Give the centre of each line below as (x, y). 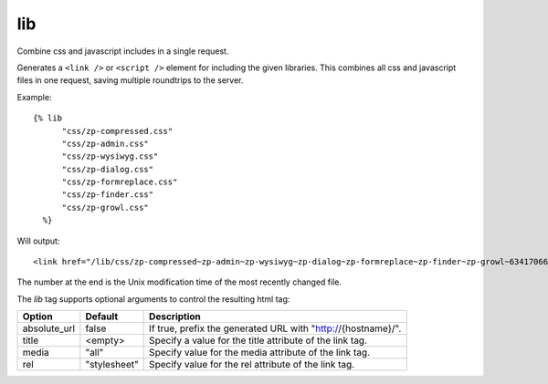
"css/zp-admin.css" (105, 143)
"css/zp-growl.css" (105, 207)
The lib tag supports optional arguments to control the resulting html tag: (153, 299)
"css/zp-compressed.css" (117, 131)
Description (175, 317)
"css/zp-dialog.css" (108, 169)
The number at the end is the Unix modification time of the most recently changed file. (179, 282)
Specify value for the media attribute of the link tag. (259, 353)
